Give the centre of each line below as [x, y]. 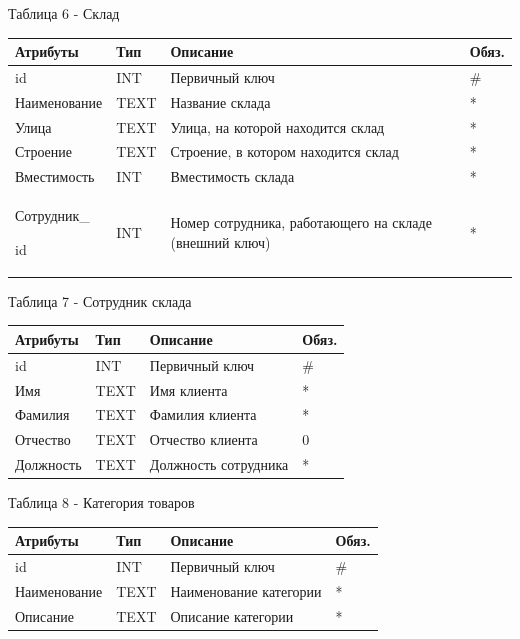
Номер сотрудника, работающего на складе [301, 222]
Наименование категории [246, 591]
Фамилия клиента [203, 414]
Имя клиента [188, 389]
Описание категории [232, 615]
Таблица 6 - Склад [64, 13]
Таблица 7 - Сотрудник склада [100, 300]
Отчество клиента [203, 439]
